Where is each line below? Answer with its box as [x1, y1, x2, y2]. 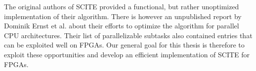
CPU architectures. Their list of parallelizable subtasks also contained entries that [4, 30, 253, 40]
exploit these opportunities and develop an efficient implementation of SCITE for [4, 49, 250, 59]
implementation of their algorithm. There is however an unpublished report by [4, 11, 242, 21]
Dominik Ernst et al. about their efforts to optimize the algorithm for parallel [4, 21, 239, 31]
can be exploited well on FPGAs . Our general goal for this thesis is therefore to [4, 40, 245, 50]
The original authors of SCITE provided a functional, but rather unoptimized [4, 1, 239, 11]
